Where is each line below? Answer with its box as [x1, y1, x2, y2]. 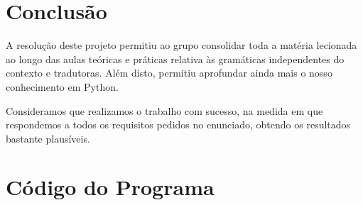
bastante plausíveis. [6, 131, 90, 145]
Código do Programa [6, 172, 215, 201]
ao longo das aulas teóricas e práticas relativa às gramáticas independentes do [6, 51, 345, 66]
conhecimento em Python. [6, 79, 119, 94]
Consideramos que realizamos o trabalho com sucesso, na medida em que [6, 103, 323, 118]
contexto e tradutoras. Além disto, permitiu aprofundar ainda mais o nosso [6, 65, 332, 80]
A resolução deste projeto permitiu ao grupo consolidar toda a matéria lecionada [6, 38, 357, 52]
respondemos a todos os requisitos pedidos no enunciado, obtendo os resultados [6, 117, 351, 132]
